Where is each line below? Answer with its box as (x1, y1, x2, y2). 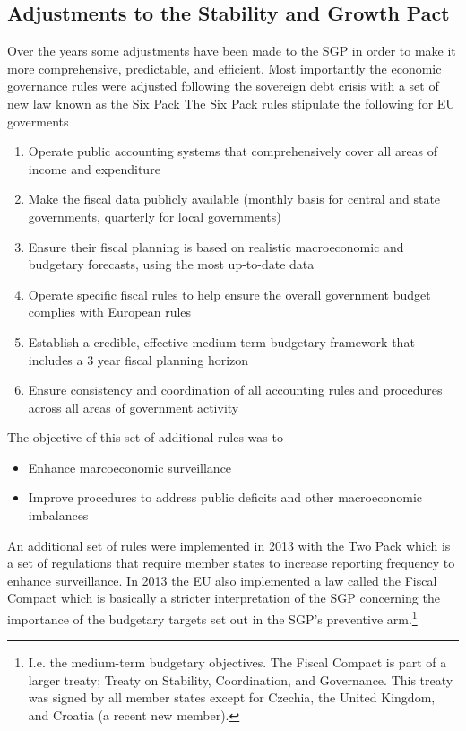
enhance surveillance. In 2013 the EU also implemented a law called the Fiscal (7, 570, 437, 589)
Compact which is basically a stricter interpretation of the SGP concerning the (7, 588, 440, 607)
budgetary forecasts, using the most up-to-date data (28, 255, 315, 274)
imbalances (28, 506, 89, 525)
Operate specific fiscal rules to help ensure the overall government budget (28, 284, 431, 303)
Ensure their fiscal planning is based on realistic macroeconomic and (28, 237, 404, 256)
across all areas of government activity (28, 397, 239, 416)
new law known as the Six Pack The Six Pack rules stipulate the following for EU (7, 93, 455, 112)
